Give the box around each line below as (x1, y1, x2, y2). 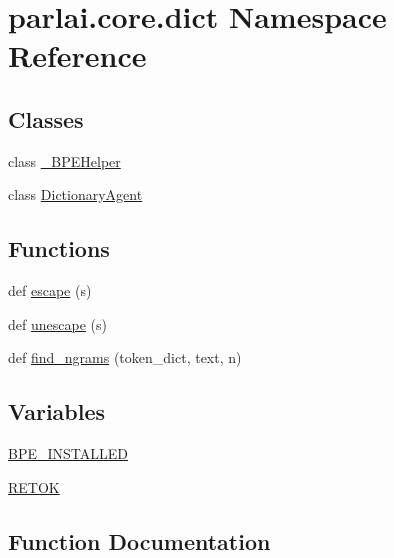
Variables (8, 396, 106, 427)
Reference (8, 35, 147, 76)
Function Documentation (8, 525, 271, 556)
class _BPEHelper (8, 150, 121, 171)
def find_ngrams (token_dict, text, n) (8, 347, 242, 368)
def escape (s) (8, 280, 92, 301)
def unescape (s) (8, 313, 107, 334)
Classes (8, 103, 84, 134)
